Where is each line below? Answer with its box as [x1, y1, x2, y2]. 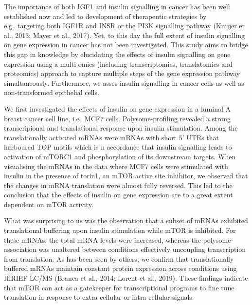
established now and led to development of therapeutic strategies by [4, 11, 207, 21]
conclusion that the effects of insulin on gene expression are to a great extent [4, 190, 233, 200]
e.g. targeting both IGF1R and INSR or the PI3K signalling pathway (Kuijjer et [4, 20, 245, 31]
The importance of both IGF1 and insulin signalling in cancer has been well [4, 1, 230, 11]
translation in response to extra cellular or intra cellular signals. [4, 292, 194, 302]
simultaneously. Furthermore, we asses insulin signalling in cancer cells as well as [4, 77, 244, 88]
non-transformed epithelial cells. [4, 87, 99, 97]
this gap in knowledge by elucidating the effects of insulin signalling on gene [4, 49, 231, 59]
